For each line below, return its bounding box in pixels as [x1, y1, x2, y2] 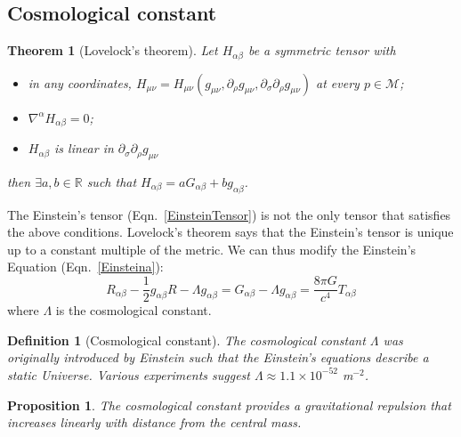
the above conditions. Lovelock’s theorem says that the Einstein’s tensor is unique [7, 223, 454, 241]
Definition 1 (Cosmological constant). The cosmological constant [7, 330, 366, 349]
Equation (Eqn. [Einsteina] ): [7, 257, 164, 276]
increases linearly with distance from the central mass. [7, 413, 302, 432]
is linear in [54, 139, 114, 158]
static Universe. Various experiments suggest [7, 365, 250, 384]
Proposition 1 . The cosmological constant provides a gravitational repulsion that [7, 395, 451, 414]
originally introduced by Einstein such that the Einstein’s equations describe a [7, 348, 429, 367]
